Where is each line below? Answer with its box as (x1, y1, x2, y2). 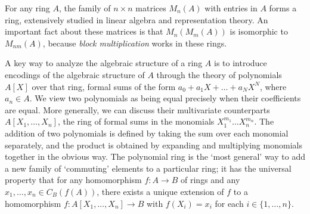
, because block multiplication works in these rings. (42, 36, 227, 49)
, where (259, 80, 287, 92)
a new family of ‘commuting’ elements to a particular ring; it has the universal (5, 162, 292, 174)
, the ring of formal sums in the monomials (57, 115, 215, 128)
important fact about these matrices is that (5, 25, 163, 38)
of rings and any (181, 173, 240, 186)
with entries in (204, 2, 258, 14)
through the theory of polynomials (156, 68, 282, 80)
